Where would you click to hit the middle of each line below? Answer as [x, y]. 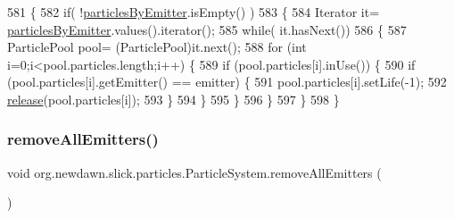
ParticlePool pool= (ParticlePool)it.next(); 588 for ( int [157, 47]
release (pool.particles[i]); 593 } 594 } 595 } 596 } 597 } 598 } [173, 99]
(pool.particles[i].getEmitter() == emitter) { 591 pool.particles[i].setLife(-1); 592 [227, 82]
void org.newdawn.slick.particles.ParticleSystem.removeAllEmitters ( [194, 172]
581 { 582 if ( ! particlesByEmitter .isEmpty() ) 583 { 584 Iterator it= [194, 12]
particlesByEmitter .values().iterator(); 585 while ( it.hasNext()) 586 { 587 [207, 29]
